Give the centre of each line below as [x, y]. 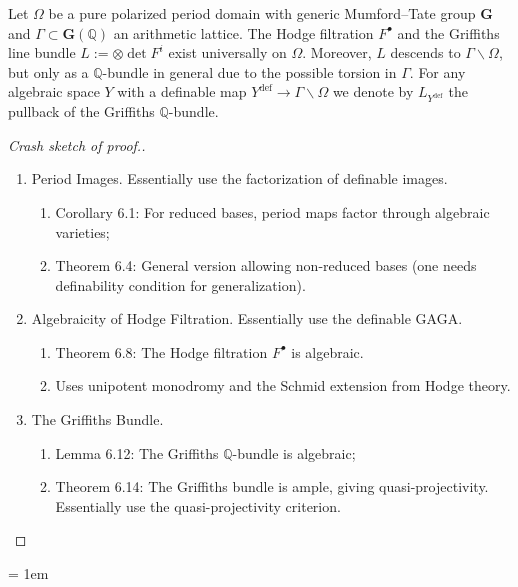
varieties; [82, 231]
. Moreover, [337, 52]
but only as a [48, 71]
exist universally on [227, 52]
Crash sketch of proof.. [77, 144]
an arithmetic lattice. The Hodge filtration [243, 32]
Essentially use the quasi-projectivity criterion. [198, 505]
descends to [425, 52]
